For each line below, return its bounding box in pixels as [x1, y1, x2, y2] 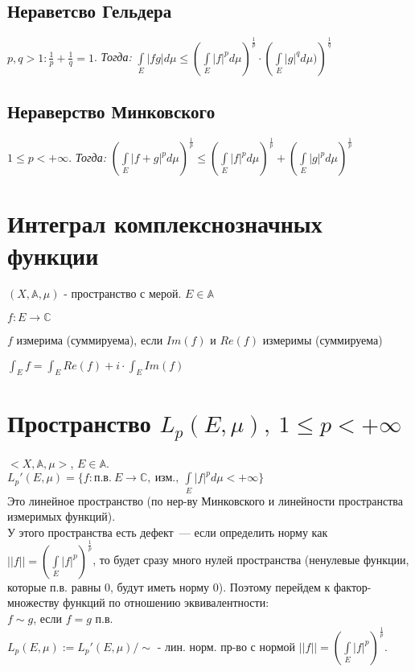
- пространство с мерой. [64, 285, 182, 302]
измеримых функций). [7, 508, 116, 525]
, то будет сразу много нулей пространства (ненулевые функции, [92, 551, 409, 568]
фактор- [333, 578, 372, 595]
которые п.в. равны [7, 578, 101, 595]
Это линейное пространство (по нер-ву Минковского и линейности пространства [7, 492, 403, 509]
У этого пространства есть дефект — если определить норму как [7, 523, 328, 540]
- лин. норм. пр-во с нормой [157, 637, 296, 654]
